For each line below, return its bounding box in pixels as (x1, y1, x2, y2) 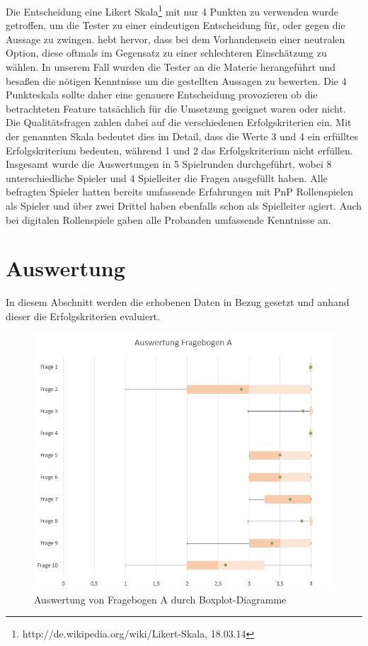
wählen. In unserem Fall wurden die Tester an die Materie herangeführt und (6, 59, 336, 74)
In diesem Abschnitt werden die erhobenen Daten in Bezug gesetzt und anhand (6, 295, 350, 310)
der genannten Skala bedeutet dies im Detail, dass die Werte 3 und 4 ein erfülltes (6, 129, 359, 143)
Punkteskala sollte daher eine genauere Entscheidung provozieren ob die (6, 87, 318, 102)
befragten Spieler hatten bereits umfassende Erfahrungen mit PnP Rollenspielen (6, 184, 353, 199)
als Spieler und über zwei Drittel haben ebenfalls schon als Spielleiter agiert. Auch (6, 198, 362, 212)
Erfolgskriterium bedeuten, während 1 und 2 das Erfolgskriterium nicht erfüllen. (6, 142, 353, 157)
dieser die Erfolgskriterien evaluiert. (6, 308, 160, 323)
